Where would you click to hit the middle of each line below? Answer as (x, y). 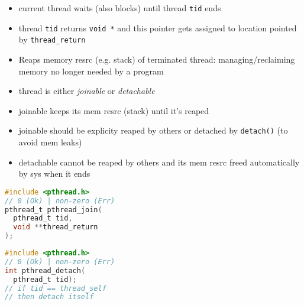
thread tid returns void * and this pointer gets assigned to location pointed (158, 27)
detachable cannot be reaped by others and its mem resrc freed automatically (159, 162)
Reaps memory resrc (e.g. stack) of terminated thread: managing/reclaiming (157, 59)
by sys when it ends (54, 173)
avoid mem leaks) (50, 142)
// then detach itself (49, 297)
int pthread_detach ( (45, 270)
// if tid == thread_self (56, 288)
